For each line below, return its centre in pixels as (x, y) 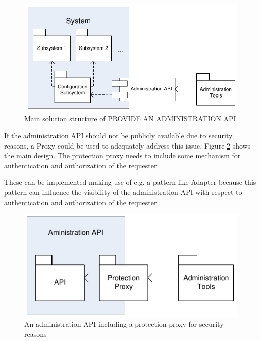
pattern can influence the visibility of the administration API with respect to (123, 192)
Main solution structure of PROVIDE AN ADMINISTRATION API (130, 118)
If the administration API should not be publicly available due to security (118, 136)
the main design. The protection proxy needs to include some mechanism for (122, 155)
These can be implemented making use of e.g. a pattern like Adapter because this (130, 182)
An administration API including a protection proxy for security (124, 324)
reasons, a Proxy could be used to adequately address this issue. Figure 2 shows (127, 145)
